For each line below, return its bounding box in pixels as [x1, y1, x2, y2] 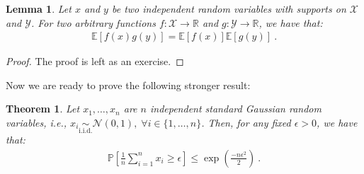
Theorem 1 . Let [6, 101, 80, 116]
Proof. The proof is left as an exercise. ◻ [6, 54, 184, 69]
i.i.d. [79, 127, 93, 134]
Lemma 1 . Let [6, 1, 72, 16]
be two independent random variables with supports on [111, 1, 346, 16]
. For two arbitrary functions [31, 15, 156, 30]
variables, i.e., [6, 115, 67, 129]
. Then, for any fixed [201, 115, 291, 129]
